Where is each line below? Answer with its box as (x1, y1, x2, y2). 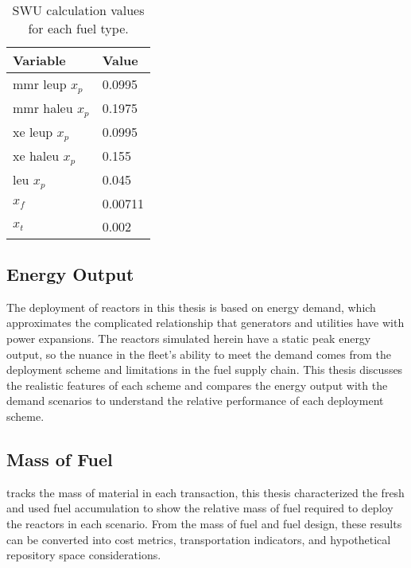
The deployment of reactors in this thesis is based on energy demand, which (6, 298, 376, 315)
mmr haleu (13, 98, 73, 117)
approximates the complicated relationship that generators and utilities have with (6, 314, 405, 331)
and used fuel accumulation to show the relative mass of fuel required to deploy (6, 500, 394, 516)
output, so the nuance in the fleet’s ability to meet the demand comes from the (6, 345, 392, 362)
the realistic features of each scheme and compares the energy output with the (6, 376, 388, 393)
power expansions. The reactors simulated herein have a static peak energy (6, 330, 371, 347)
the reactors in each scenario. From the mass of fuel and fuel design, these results (6, 515, 402, 532)
